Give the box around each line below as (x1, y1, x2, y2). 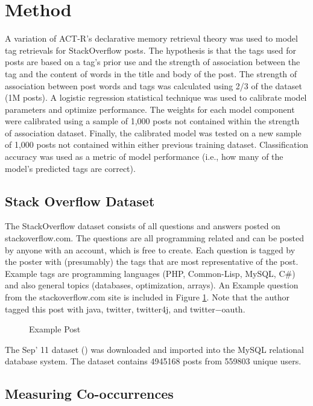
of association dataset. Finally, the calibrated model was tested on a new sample (5, 126, 302, 139)
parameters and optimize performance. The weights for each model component (5, 103, 295, 115)
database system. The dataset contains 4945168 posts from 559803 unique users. (5, 355, 302, 367)
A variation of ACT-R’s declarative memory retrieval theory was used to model (5, 32, 298, 45)
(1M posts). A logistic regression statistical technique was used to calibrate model (5, 91, 307, 104)
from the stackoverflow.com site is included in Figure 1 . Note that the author (5, 291, 289, 303)
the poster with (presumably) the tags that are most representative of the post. (5, 255, 299, 268)
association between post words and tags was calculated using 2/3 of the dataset (5, 79, 302, 92)
